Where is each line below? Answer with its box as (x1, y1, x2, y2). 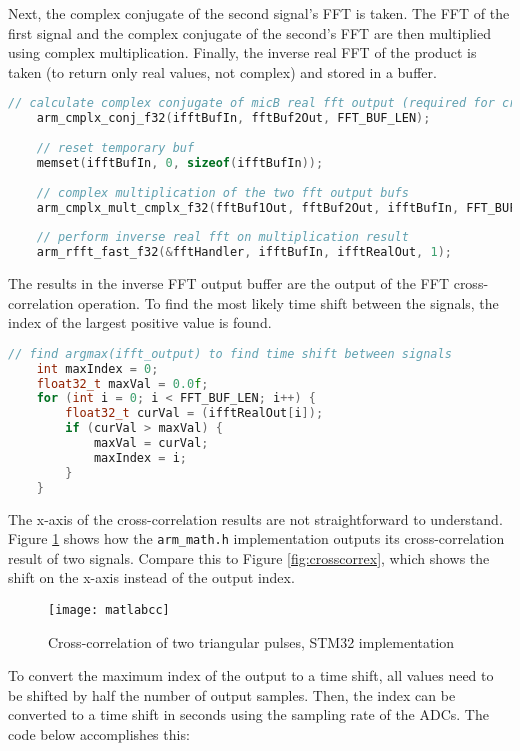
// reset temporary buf (36, 141, 195, 155)
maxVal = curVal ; (93, 436, 209, 451)
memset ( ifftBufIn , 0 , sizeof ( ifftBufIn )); (36, 155, 324, 170)
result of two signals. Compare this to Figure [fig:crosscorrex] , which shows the (8, 547, 490, 568)
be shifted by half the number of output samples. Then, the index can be (8, 684, 456, 705)
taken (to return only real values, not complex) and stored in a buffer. (8, 61, 437, 82)
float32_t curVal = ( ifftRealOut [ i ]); (65, 406, 324, 421)
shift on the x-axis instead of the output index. (8, 567, 295, 588)
